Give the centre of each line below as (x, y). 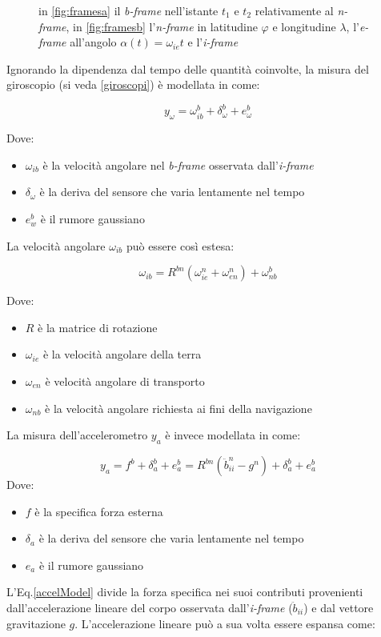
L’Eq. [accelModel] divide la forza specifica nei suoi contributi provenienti (185, 592)
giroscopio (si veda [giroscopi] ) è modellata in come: (133, 84)
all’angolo (93, 42)
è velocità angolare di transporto (125, 381)
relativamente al (294, 10)
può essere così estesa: (180, 245)
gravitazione (36, 623)
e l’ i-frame (213, 42)
